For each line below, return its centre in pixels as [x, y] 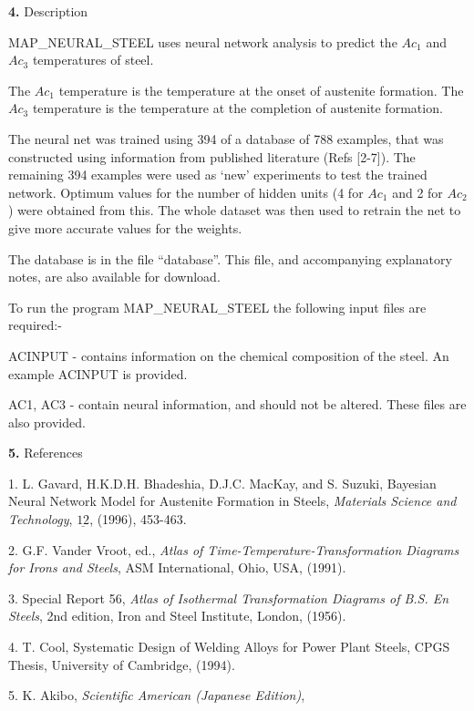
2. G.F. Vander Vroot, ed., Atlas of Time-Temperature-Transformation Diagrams [234, 549]
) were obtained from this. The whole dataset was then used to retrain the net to [235, 210]
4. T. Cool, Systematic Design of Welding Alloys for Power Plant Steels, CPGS [229, 647]
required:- [35, 325]
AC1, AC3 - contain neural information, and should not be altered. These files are [237, 404]
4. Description [48, 11]
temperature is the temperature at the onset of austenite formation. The [261, 90]
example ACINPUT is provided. [98, 373]
